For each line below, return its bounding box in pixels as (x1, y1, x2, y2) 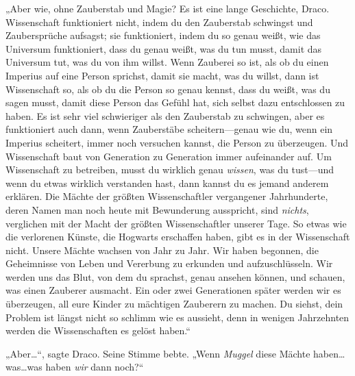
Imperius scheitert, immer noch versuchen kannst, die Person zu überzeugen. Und (5, 135, 349, 149)
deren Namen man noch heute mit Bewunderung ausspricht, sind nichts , (5, 202, 309, 216)
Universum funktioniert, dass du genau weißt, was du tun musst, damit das (5, 41, 322, 55)
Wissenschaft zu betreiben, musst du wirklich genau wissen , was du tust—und (5, 162, 334, 177)
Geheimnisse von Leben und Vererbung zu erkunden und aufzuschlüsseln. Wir (5, 256, 333, 271)
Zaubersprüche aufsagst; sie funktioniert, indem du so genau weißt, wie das (5, 28, 321, 42)
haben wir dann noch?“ (45, 360, 144, 374)
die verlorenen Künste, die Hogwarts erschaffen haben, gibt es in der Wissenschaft (5, 229, 350, 244)
